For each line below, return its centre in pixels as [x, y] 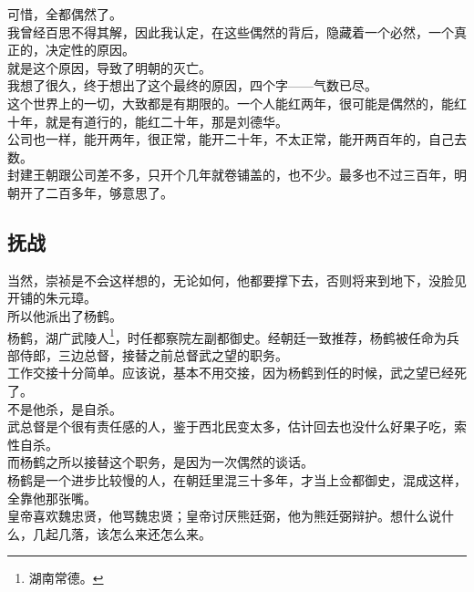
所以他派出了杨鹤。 [65, 315]
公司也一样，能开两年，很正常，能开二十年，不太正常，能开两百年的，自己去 [237, 139]
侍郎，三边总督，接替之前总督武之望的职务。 [154, 354]
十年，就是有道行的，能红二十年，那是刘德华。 [148, 121]
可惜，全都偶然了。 [65, 14]
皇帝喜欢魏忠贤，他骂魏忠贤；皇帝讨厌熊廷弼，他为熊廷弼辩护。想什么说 [224, 516]
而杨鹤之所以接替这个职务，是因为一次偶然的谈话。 [160, 462]
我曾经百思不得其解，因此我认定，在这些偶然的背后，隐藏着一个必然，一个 [231, 31]
